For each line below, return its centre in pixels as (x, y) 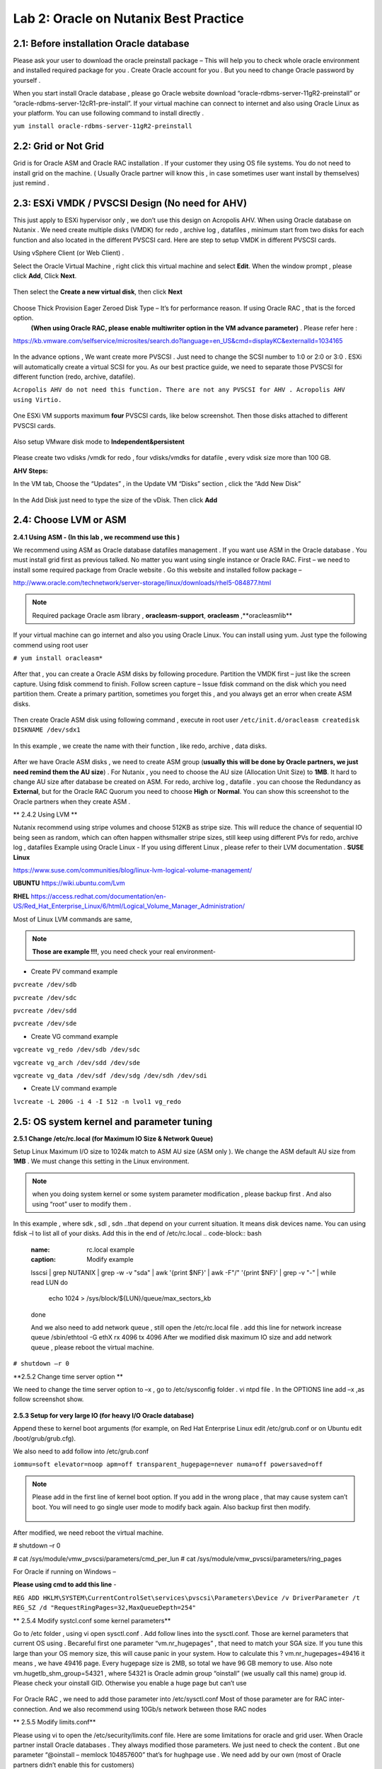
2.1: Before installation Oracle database (101, 44)
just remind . (31, 183)
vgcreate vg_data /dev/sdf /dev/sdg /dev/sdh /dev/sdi (110, 1075)
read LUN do (50, 1282)
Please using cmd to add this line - (65, 1584)
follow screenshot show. (48, 1399)
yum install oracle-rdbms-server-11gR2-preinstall (103, 126)
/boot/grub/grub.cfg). (45, 1438)
